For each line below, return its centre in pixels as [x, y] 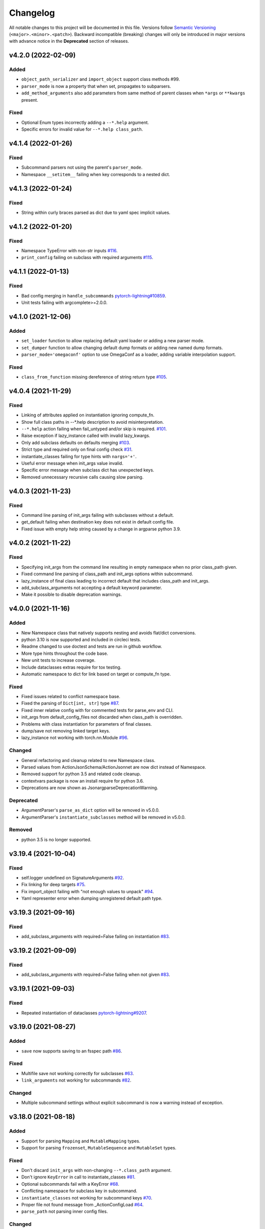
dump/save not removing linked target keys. [66, 731]
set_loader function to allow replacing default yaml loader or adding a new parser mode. [113, 341]
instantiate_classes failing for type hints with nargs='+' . [79, 456]
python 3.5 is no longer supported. [56, 839]
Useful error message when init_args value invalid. [72, 463]
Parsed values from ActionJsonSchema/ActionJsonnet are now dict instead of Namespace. [114, 767]
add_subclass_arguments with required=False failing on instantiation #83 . [96, 936]
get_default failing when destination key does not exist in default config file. [98, 522]
